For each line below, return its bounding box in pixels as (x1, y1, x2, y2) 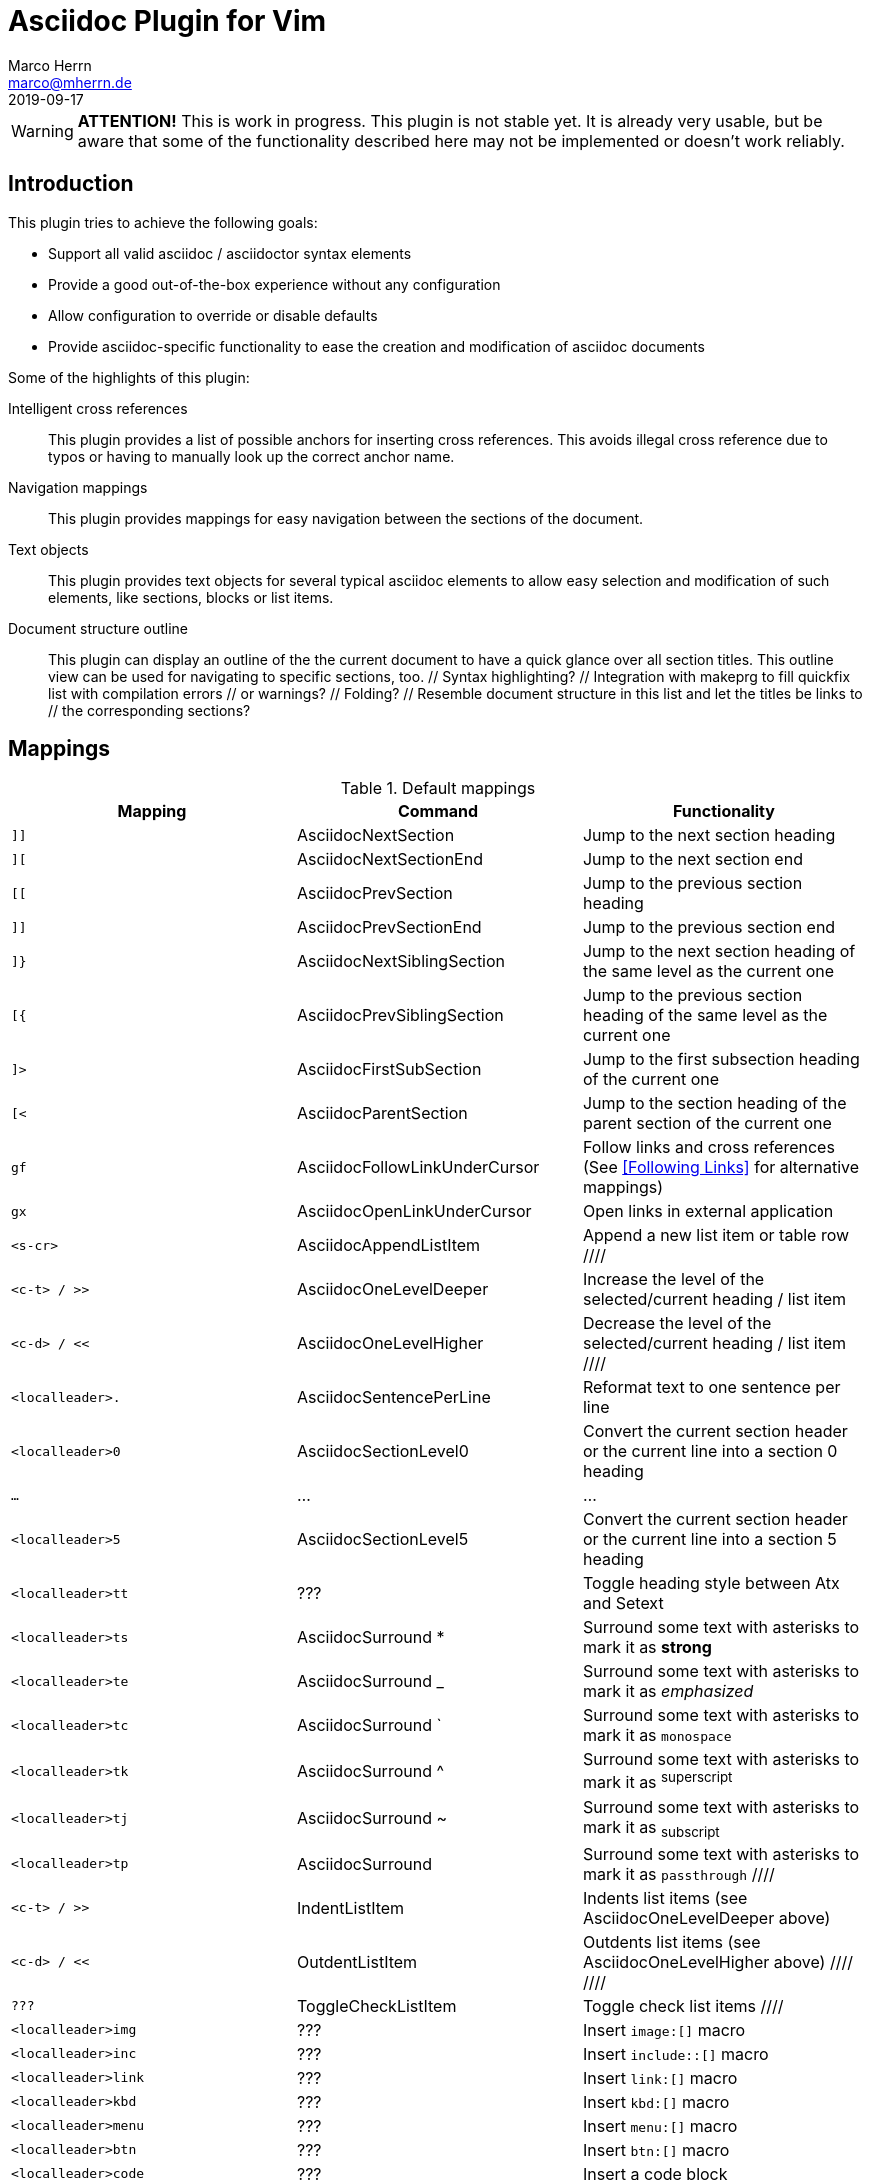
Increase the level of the (582, 1269, 765, 1290)
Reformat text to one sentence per (582, 1377, 841, 1398)
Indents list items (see (582, 1887, 748, 1908)
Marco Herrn (8, 56, 92, 74)
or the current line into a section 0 (582, 1441, 838, 1462)
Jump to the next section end (582, 849, 803, 870)
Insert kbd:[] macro (582, 2091, 730, 2112)
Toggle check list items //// (582, 1995, 784, 2016)
